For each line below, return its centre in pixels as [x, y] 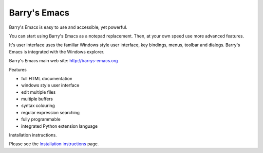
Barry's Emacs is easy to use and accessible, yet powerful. [68, 27]
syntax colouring [38, 106]
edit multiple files [38, 92]
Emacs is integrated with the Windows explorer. [57, 51]
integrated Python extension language [59, 126]
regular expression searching [50, 112]
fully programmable [41, 119]
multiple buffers [37, 99]
